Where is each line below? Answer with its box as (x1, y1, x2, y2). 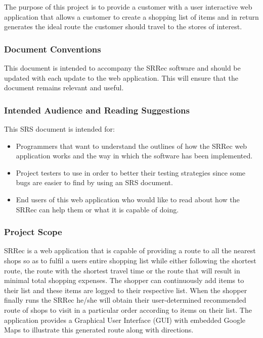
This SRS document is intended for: (4, 124, 115, 134)
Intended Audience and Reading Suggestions (4, 103, 190, 116)
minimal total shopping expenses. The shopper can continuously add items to (4, 275, 244, 286)
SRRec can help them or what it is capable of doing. (16, 204, 179, 214)
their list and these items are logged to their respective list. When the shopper (4, 285, 247, 295)
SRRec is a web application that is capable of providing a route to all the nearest (4, 245, 256, 256)
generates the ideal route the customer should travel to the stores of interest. (4, 21, 242, 32)
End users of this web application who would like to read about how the (16, 194, 240, 204)
